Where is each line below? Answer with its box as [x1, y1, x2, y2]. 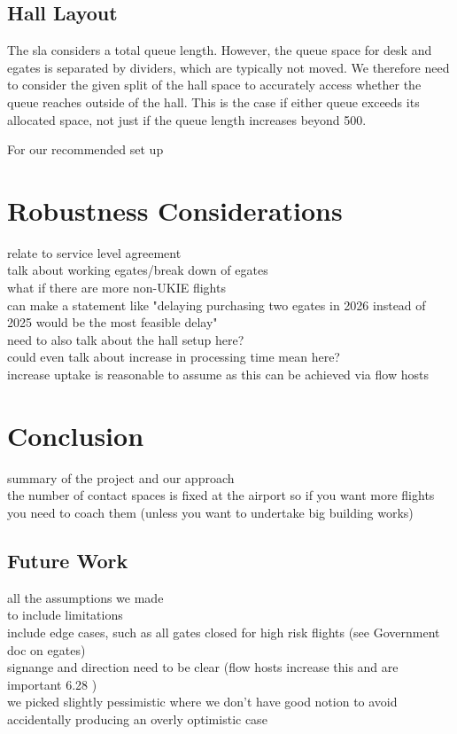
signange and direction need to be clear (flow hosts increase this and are [7, 658, 399, 676]
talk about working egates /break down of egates [7, 261, 268, 279]
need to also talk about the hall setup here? [7, 330, 244, 348]
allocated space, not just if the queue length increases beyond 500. [7, 110, 367, 129]
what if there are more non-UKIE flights [7, 278, 226, 297]
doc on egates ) [7, 640, 86, 659]
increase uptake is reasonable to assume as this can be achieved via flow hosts [7, 365, 429, 384]
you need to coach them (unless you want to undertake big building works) [7, 503, 414, 521]
